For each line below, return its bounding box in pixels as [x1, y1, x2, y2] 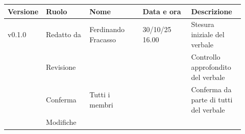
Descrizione [191, 6, 232, 16]
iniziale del [191, 29, 225, 39]
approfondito [191, 61, 231, 72]
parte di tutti [191, 94, 233, 104]
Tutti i [89, 89, 110, 100]
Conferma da [191, 84, 232, 95]
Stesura [191, 19, 214, 30]
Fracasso [89, 34, 116, 44]
